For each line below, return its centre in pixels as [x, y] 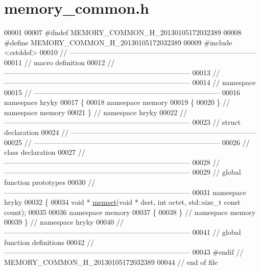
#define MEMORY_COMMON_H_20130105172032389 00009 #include [118, 42]
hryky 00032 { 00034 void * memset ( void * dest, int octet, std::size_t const [122, 202]
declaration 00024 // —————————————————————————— [130, 132]
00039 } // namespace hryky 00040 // [64, 222]
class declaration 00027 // [45, 152]
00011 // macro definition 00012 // [60, 62]
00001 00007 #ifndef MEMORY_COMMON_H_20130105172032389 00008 [123, 32]
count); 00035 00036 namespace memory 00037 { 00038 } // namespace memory [130, 212]
